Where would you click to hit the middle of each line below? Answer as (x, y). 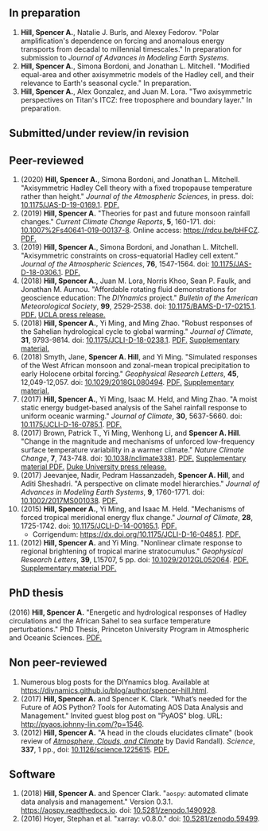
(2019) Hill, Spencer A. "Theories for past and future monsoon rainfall (135, 213)
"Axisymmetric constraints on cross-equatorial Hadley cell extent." (129, 256)
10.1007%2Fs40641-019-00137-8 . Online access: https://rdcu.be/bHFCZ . (140, 231)
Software (32, 775)
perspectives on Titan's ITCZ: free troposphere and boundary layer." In (136, 99)
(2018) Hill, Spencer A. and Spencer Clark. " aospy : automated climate (134, 794)
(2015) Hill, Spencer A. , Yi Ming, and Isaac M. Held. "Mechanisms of (133, 509)
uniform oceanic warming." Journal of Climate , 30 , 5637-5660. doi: (131, 416)
